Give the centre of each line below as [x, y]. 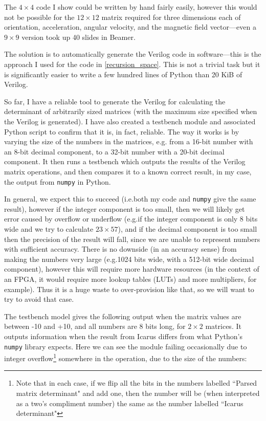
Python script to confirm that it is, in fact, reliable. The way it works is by [122, 131]
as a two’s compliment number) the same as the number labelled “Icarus [130, 403]
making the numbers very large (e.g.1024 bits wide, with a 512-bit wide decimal [129, 259]
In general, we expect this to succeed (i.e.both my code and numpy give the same [130, 199]
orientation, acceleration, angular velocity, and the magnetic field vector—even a [130, 27]
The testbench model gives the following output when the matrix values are [123, 316]
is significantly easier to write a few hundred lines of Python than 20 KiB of [123, 74]
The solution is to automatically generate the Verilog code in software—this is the [133, 54]
